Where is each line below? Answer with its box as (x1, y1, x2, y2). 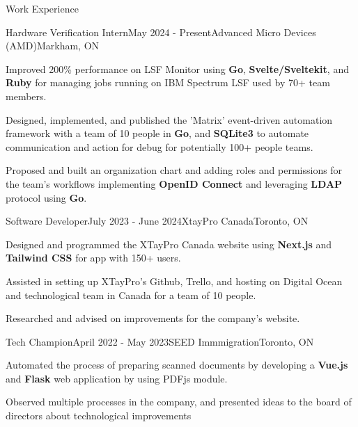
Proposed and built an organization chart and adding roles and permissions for (6, 163, 343, 177)
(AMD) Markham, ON (6, 38, 100, 53)
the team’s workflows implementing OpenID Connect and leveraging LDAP (6, 176, 343, 191)
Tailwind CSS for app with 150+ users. (6, 250, 181, 265)
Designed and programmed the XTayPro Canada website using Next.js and (6, 236, 332, 251)
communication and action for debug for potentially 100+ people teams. (6, 139, 313, 154)
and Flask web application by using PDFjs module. (6, 371, 228, 385)
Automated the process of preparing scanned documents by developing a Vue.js (6, 357, 348, 372)
